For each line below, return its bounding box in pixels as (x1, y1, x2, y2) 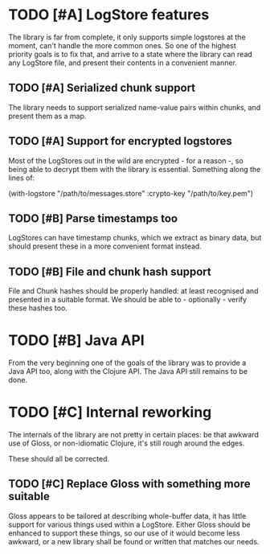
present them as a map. (8, 111, 87, 121)
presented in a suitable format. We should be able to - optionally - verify (8, 295, 247, 305)
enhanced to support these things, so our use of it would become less (8, 528, 240, 538)
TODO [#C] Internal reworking (8, 404, 212, 421)
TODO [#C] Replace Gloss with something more (8, 477, 251, 491)
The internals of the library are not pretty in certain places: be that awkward (8, 430, 260, 440)
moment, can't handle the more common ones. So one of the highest (8, 40, 237, 50)
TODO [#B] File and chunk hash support (8, 265, 211, 278)
